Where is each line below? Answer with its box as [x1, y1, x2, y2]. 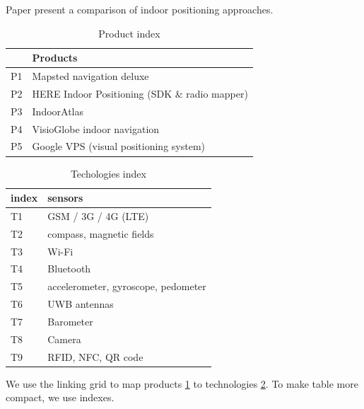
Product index [98, 25, 160, 40]
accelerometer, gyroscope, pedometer [47, 279, 206, 294]
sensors [47, 190, 83, 205]
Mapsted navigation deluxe [32, 69, 149, 83]
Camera [47, 331, 81, 346]
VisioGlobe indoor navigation [32, 121, 160, 136]
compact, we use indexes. [6, 390, 115, 405]
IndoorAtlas [32, 103, 84, 118]
